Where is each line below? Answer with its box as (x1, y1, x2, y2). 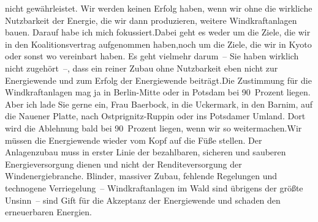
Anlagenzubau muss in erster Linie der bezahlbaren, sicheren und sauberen (5, 146, 286, 158)
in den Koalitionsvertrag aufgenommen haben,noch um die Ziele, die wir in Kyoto (5, 37, 312, 50)
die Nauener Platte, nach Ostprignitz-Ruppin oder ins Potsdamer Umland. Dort (5, 109, 306, 122)
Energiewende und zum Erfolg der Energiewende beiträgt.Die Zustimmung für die (5, 73, 312, 86)
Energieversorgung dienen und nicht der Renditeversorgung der (5, 157, 242, 170)
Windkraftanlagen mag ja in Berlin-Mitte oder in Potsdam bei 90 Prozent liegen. (5, 86, 311, 98)
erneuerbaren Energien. (5, 205, 92, 218)
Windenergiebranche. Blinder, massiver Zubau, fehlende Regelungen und (5, 169, 278, 182)
